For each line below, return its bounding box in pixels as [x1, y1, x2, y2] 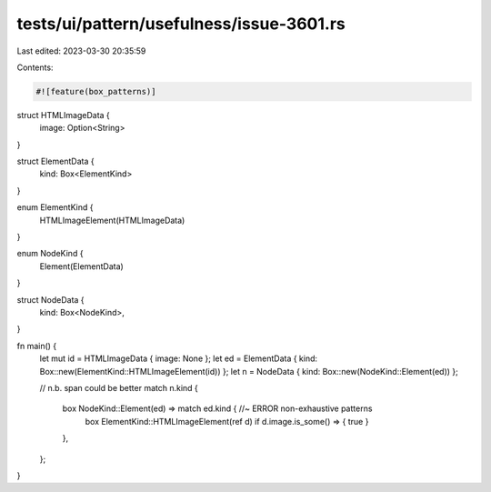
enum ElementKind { [16, 202, 94, 213]
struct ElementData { [16, 156, 95, 167]
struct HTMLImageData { [16, 109, 111, 120]
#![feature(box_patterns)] [35, 86, 156, 96]
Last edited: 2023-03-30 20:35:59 [16, 45, 146, 56]
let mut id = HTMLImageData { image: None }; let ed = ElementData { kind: [39, 353, 318, 364]
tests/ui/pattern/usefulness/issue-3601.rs [16, 14, 346, 34]
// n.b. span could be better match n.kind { [39, 382, 199, 393]
